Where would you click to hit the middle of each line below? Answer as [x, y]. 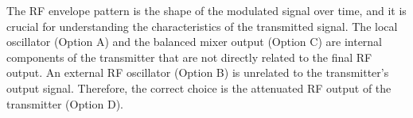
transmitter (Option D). [65, 103]
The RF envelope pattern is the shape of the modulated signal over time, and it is [206, 10]
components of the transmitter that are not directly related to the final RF [189, 57]
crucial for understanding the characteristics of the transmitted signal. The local [202, 26]
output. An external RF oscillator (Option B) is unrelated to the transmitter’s [198, 72]
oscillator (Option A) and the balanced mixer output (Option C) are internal [195, 42]
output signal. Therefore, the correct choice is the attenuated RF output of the [199, 88]
